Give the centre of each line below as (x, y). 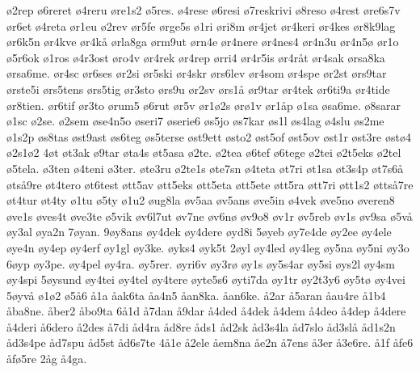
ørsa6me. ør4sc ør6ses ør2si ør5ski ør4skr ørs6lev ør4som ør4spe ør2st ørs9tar (197, 73)
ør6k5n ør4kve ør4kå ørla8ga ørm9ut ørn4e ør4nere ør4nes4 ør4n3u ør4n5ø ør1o (203, 42)
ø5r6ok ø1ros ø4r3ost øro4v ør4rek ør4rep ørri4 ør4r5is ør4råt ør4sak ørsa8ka (196, 57)
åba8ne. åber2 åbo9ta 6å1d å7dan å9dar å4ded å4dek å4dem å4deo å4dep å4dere (206, 311)
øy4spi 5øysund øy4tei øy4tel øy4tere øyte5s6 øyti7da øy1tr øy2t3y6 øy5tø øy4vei (206, 279)
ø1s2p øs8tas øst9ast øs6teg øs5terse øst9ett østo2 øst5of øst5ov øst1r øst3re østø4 (209, 136)
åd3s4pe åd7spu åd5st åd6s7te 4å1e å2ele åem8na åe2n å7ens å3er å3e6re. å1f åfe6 (210, 342)
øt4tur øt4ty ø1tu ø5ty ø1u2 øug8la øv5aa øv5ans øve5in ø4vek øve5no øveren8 (201, 200)
